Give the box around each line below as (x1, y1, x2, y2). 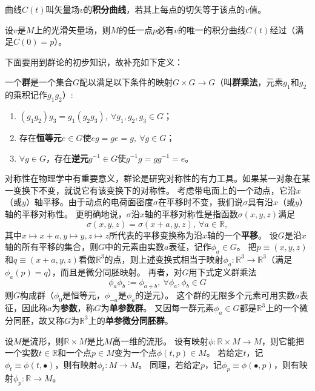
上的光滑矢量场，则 (34, 23, 111, 36)
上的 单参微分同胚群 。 (88, 314, 173, 326)
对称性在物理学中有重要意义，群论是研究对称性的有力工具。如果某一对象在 (5, 172, 302, 185)
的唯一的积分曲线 (177, 23, 246, 36)
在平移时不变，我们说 (157, 195, 243, 208)
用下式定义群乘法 (188, 265, 257, 278)
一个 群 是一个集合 (5, 76, 73, 88)
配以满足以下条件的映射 (79, 76, 173, 88)
